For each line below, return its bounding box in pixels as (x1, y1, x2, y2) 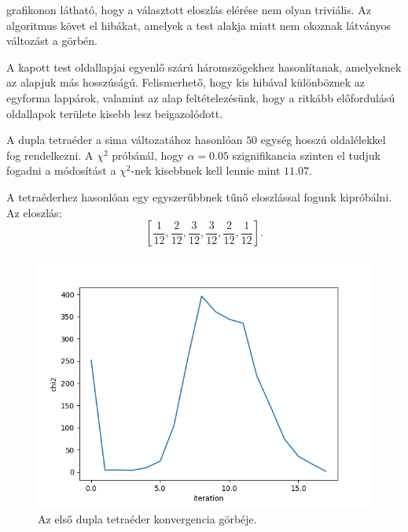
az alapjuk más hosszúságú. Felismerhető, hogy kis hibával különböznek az (6, 74, 366, 91)
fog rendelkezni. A (6, 146, 94, 163)
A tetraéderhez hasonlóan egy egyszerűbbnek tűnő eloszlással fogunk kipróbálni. (6, 188, 392, 205)
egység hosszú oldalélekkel (260, 131, 386, 148)
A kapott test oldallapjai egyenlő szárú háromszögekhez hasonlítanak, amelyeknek (6, 58, 402, 75)
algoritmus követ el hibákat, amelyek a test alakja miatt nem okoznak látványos (6, 17, 391, 33)
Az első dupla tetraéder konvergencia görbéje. (38, 510, 257, 526)
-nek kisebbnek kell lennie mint (130, 162, 281, 179)
